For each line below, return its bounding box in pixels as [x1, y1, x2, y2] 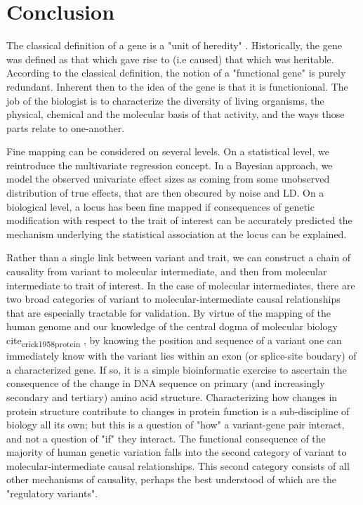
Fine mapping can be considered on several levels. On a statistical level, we [6, 144, 329, 159]
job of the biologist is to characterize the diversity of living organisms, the [6, 93, 324, 107]
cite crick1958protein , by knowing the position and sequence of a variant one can [6, 333, 342, 349]
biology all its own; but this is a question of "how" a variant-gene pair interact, [6, 417, 345, 432]
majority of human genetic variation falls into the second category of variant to [6, 445, 347, 459]
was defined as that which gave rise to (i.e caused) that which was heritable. [6, 51, 334, 66]
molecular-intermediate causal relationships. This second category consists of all [6, 458, 350, 473]
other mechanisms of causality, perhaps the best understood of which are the [6, 472, 337, 487]
